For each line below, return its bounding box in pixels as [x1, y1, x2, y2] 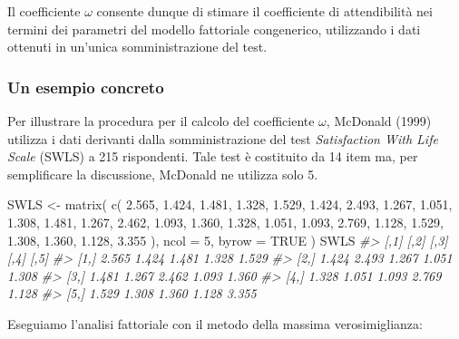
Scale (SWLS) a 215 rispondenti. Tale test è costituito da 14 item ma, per [7, 147, 418, 166]
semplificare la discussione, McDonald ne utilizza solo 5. [7, 164, 318, 183]
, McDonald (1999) [326, 111, 432, 130]
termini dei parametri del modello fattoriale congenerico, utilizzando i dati [7, 19, 421, 38]
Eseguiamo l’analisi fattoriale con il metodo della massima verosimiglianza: [7, 314, 423, 333]
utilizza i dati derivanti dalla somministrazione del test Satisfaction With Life [7, 129, 438, 148]
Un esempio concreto [7, 75, 164, 98]
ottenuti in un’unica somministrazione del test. [7, 37, 268, 56]
